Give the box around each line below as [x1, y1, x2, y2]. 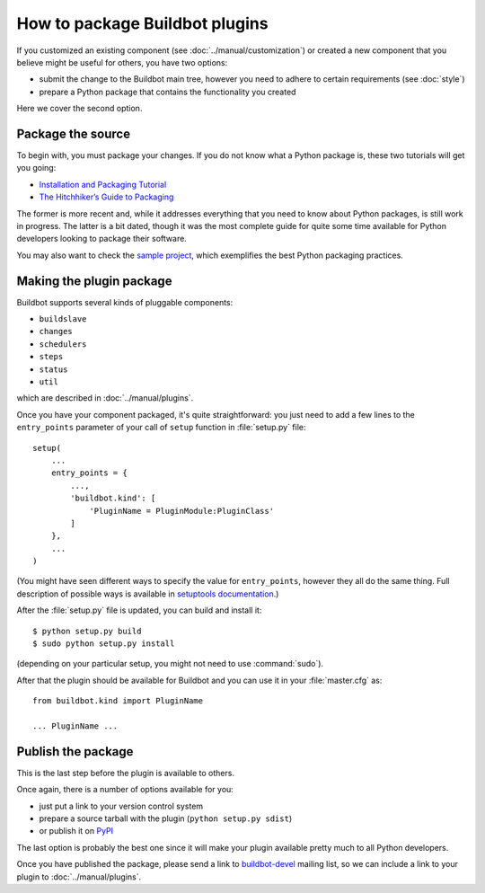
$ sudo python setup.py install [32, 639, 175, 649]
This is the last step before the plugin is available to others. [16, 767, 235, 778]
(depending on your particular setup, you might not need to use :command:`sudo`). [16, 659, 323, 669]
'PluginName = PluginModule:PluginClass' [89, 506, 274, 516]
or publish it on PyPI [39, 826, 114, 836]
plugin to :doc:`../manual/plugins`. [16, 871, 142, 882]
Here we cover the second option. [16, 103, 143, 114]
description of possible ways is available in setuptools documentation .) [16, 588, 279, 599]
